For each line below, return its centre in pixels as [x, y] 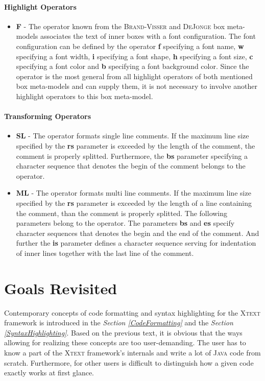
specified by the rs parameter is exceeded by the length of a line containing [134, 203]
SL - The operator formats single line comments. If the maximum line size [132, 136]
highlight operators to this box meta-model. [85, 96]
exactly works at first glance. [49, 373]
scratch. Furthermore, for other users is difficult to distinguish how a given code [129, 362]
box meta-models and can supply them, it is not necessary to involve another [137, 86]
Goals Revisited [61, 288]
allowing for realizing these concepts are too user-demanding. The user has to [125, 342]
